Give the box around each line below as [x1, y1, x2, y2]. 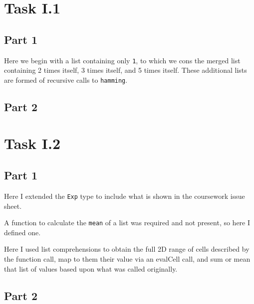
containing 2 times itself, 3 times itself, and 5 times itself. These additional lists [4, 65, 247, 75]
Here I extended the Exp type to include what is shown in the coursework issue [4, 190, 245, 201]
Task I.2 [4, 133, 61, 153]
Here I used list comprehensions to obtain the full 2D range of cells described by [4, 244, 250, 254]
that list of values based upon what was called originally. [4, 263, 178, 274]
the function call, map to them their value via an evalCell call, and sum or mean [4, 253, 251, 264]
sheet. [4, 200, 22, 211]
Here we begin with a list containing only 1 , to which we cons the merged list [4, 55, 241, 65]
